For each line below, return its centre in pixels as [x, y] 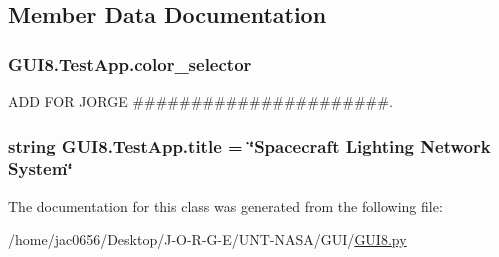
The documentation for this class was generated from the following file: [225, 205]
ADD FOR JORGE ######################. [200, 101]
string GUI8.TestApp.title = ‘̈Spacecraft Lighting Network [249, 145]
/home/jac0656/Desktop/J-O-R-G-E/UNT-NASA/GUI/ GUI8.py [207, 239]
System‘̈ [40, 168]
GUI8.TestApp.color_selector [130, 63]
